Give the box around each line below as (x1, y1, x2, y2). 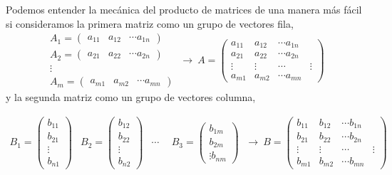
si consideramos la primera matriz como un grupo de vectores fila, (6, 16, 294, 31)
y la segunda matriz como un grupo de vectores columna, (6, 90, 256, 105)
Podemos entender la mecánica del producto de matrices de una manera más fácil (6, 2, 362, 16)
